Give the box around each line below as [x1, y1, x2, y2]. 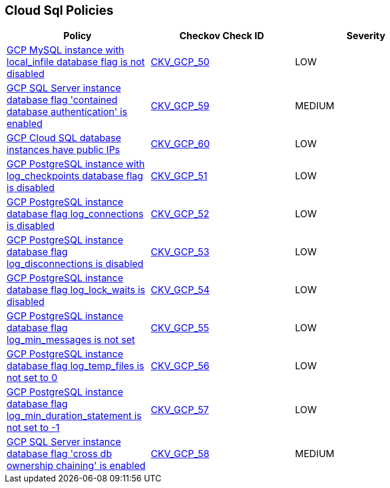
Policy [63, 30, 92, 42]
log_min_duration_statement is [7, 410, 142, 422]
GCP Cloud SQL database [7, 132, 122, 144]
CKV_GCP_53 [150, 246, 210, 258]
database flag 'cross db [7, 448, 112, 460]
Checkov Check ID [179, 30, 264, 42]
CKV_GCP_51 [150, 170, 208, 182]
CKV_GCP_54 [150, 284, 210, 296]
